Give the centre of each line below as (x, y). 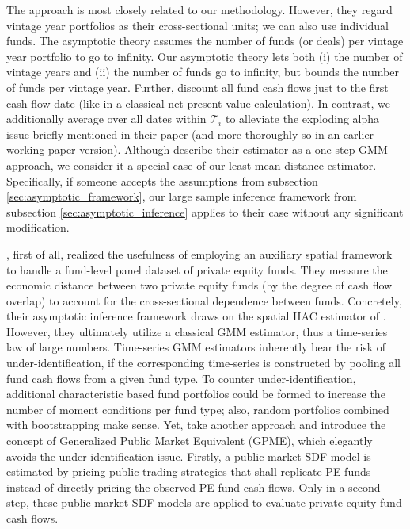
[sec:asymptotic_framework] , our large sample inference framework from (182, 196)
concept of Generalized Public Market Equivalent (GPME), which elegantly (190, 441)
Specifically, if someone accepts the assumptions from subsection (162, 180)
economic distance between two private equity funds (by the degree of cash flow (199, 285)
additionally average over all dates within (106, 119)
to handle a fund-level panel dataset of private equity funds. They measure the (197, 269)
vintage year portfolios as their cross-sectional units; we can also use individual (197, 25)
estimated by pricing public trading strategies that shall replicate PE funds (189, 471)
